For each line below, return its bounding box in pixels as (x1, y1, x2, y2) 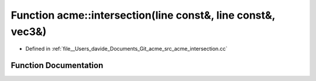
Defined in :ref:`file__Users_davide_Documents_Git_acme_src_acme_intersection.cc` (25, 45, 228, 52)
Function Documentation (11, 61, 104, 71)
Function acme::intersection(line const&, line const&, (11, 9, 276, 22)
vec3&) (11, 25, 47, 38)
